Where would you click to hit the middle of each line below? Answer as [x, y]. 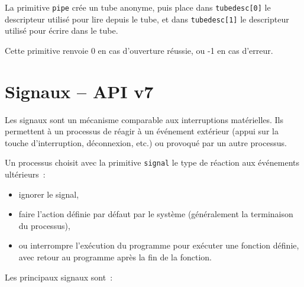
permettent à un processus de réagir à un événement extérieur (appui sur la [142, 131]
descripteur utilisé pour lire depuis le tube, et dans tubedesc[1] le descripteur [147, 19]
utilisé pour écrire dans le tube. [62, 30]
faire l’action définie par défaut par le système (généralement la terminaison [156, 214]
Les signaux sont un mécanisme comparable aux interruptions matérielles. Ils [144, 119]
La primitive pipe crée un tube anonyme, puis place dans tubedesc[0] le [138, 7]
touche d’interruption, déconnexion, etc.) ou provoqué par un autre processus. [146, 142]
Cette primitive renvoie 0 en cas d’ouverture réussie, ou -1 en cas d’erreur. [139, 50]
